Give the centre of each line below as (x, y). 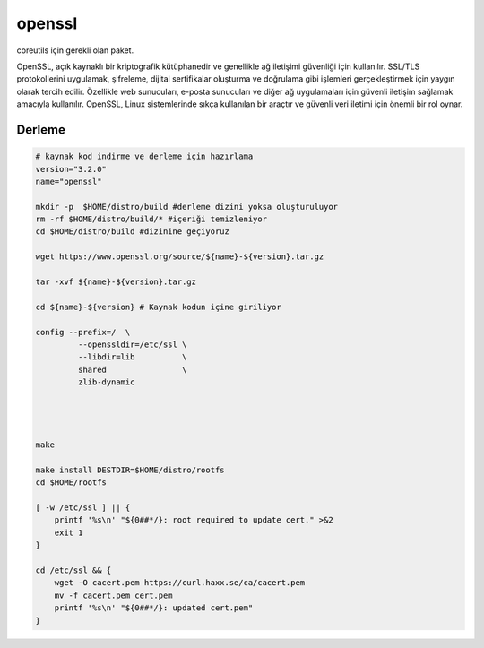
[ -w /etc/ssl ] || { (83, 508)
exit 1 (69, 532)
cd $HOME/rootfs (71, 483)
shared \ (132, 369)
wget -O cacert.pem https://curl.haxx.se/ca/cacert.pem (180, 583)
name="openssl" (69, 181)
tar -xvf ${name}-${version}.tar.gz (116, 282)
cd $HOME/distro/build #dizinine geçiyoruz (133, 232)
